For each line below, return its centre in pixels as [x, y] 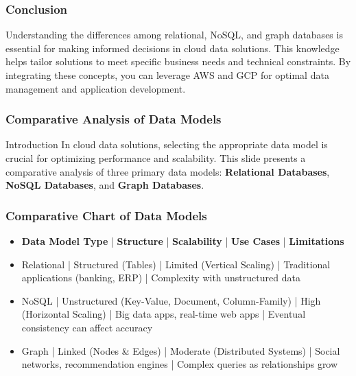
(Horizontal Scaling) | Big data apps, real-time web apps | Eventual [164, 314]
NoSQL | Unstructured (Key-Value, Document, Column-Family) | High [171, 300]
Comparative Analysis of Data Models [114, 119]
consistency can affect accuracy [87, 327]
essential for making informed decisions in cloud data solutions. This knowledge [173, 48]
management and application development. [96, 88]
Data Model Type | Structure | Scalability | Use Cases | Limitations [183, 241]
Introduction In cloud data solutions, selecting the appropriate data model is [167, 144]
